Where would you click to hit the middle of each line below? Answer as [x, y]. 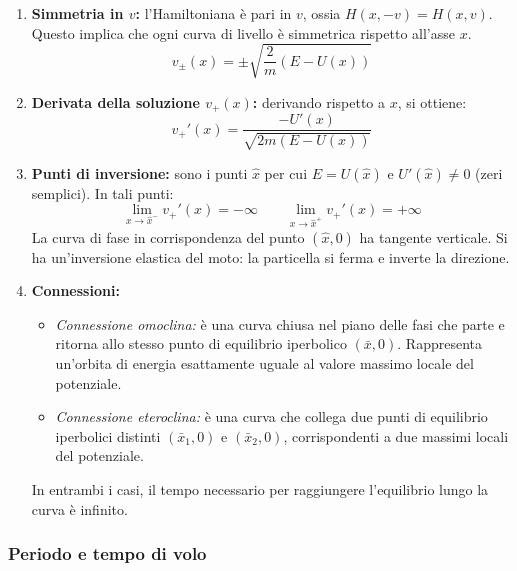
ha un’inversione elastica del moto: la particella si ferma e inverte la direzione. [270, 256]
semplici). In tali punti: [102, 192]
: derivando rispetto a [319, 101]
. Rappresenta [440, 343]
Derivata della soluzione [115, 101]
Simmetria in [77, 13]
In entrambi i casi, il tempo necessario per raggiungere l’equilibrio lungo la [260, 488]
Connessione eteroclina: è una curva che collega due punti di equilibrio [271, 416]
